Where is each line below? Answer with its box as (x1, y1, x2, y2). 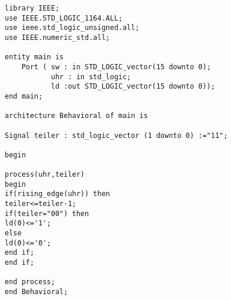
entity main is (5, 53, 64, 62)
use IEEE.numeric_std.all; (5, 33, 110, 42)
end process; (5, 278, 55, 286)
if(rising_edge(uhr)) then (5, 190, 110, 198)
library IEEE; (5, 4, 60, 12)
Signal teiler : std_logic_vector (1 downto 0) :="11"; (5, 131, 228, 140)
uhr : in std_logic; (51, 72, 131, 81)
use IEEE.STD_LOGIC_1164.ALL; (5, 14, 123, 22)
